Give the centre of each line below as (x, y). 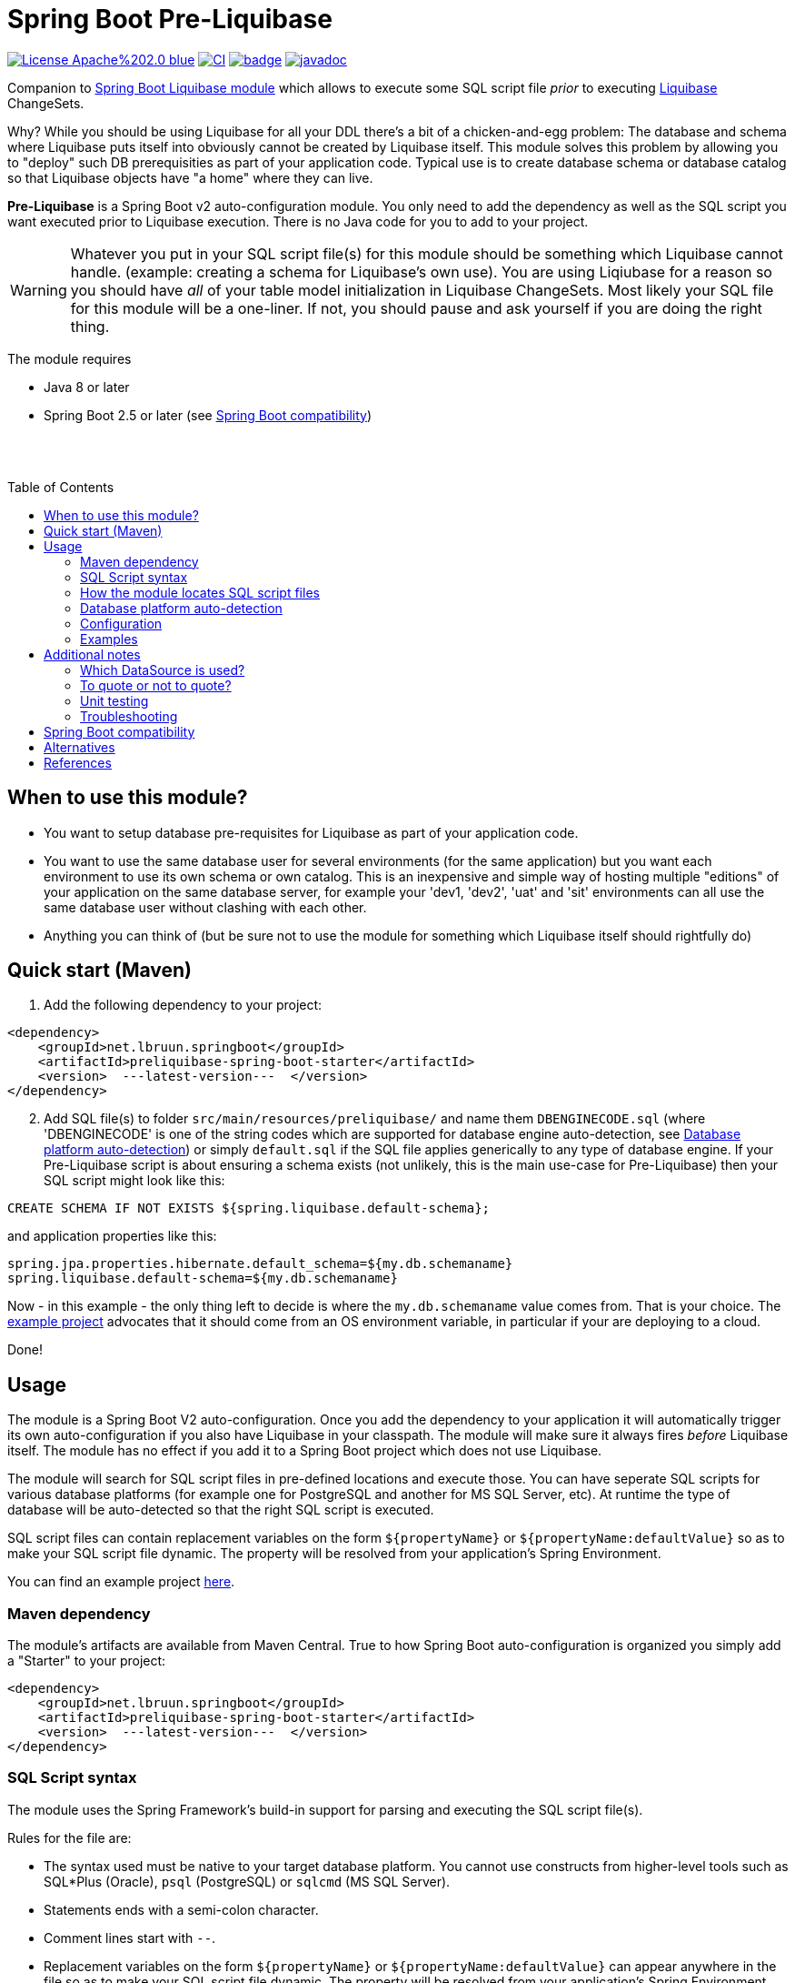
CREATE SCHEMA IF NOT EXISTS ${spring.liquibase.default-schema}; (249, 1208)
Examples (109, 639)
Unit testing (114, 700)
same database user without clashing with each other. (205, 907)
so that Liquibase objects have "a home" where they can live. (190, 177)
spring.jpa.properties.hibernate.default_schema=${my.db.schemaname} (260, 1264)
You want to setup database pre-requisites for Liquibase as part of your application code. (311, 832)
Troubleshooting (129, 716)
